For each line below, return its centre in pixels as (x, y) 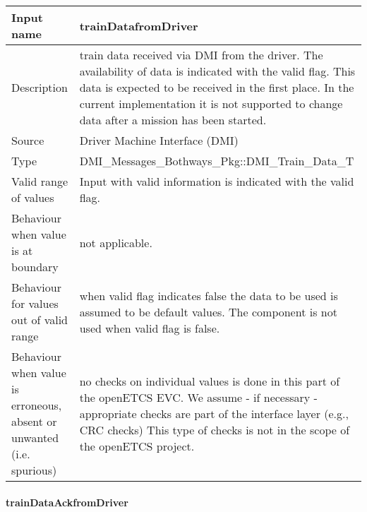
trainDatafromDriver (139, 25)
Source (28, 140)
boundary (35, 267)
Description (40, 87)
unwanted (35, 437)
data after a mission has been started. (173, 120)
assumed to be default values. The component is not (208, 311)
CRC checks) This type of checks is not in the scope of (215, 429)
